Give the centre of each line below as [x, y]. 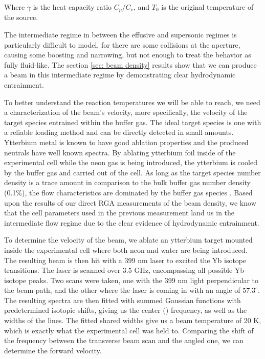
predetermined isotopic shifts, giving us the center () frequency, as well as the [126, 310]
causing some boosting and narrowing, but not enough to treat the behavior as [128, 55]
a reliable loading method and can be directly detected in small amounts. [119, 132]
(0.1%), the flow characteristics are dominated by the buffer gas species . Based [128, 192]
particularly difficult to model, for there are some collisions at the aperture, [122, 44]
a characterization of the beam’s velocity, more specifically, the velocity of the [126, 112]
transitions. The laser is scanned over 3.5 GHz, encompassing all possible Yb [124, 270]
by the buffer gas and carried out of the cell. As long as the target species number [132, 172]
